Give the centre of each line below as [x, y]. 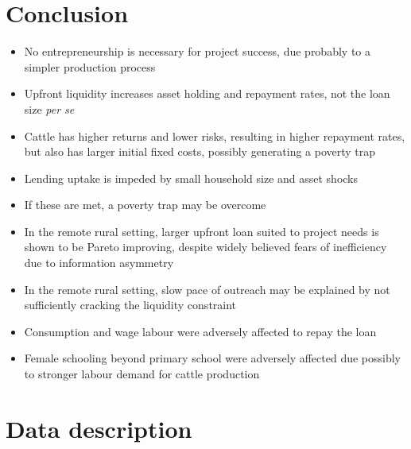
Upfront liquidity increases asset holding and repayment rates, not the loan [207, 93]
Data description [99, 428]
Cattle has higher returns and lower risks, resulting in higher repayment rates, [215, 135]
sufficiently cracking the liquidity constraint [130, 305]
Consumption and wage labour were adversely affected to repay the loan [200, 331]
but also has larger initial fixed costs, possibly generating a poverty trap [200, 151]
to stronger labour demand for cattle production [142, 374]
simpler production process [90, 66]
